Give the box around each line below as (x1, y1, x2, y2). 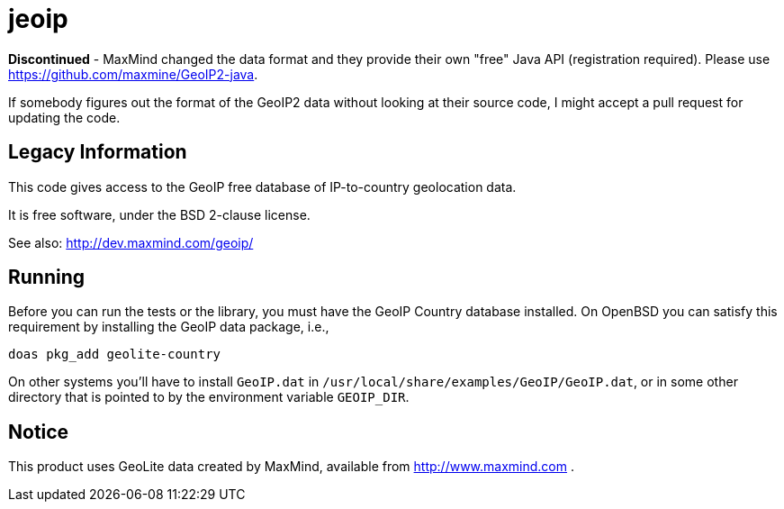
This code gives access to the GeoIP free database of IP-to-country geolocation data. (8, 178, 517, 195)
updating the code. (8, 109, 121, 125)
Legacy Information (8, 141, 187, 164)
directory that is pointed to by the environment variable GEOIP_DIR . (8, 389, 410, 405)
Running (8, 266, 86, 289)
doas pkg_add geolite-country (8, 347, 221, 362)
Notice (8, 420, 69, 443)
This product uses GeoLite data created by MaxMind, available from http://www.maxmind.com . (8, 459, 575, 475)
